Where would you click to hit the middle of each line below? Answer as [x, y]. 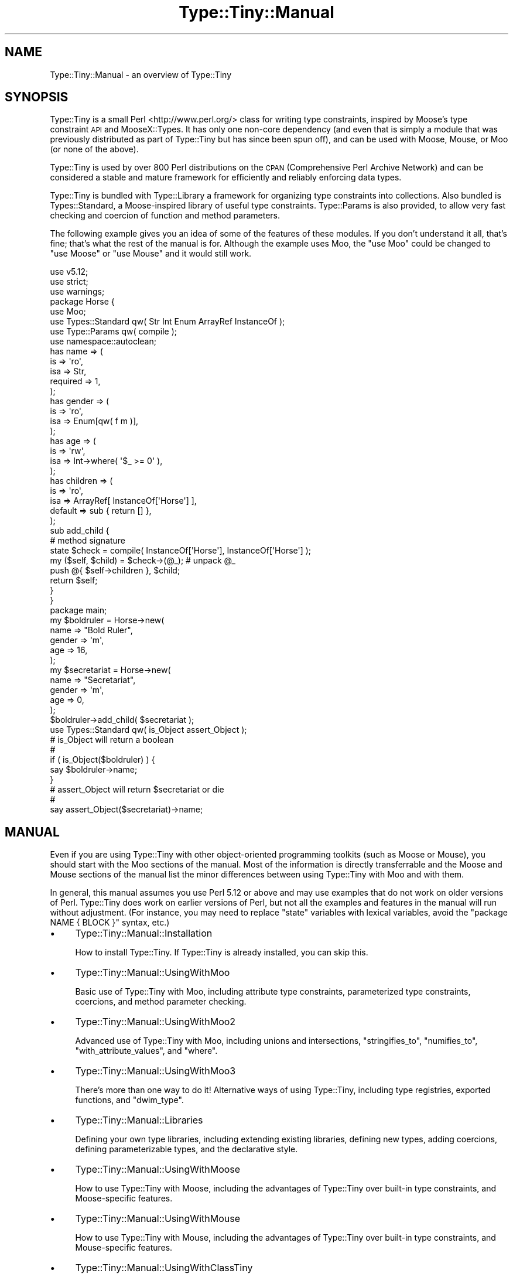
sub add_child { [80, 531]
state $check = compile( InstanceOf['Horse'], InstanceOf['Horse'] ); [181, 551]
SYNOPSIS [37, 97]
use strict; [69, 282]
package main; [78, 610]
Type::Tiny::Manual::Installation [144, 933]
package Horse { [82, 302]
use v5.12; [69, 272]
